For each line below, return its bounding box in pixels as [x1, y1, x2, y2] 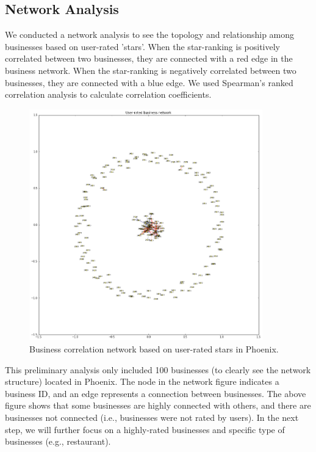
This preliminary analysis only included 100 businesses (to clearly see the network [5, 363, 311, 376]
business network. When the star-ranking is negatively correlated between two [5, 64, 296, 76]
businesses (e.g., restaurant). [5, 435, 111, 448]
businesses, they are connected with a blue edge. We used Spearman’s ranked [5, 76, 293, 89]
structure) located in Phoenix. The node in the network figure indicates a [5, 375, 279, 388]
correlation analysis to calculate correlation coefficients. [5, 88, 212, 101]
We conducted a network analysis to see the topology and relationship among [5, 28, 295, 41]
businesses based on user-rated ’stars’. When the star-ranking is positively [5, 40, 280, 53]
